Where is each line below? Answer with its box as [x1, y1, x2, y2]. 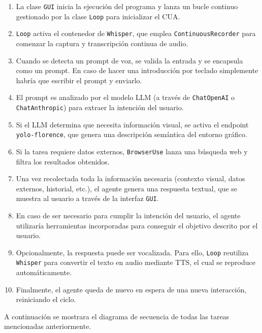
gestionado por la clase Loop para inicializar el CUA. [16, 11, 180, 21]
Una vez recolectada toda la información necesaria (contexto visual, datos [16, 173, 245, 184]
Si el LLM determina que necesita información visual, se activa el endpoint [16, 119, 249, 129]
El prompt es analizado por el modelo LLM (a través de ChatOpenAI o [16, 92, 235, 103]
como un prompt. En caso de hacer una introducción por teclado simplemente [16, 65, 258, 76]
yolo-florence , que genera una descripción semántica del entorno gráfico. [16, 129, 247, 140]
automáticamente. [16, 267, 72, 278]
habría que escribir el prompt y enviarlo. [16, 75, 142, 85]
